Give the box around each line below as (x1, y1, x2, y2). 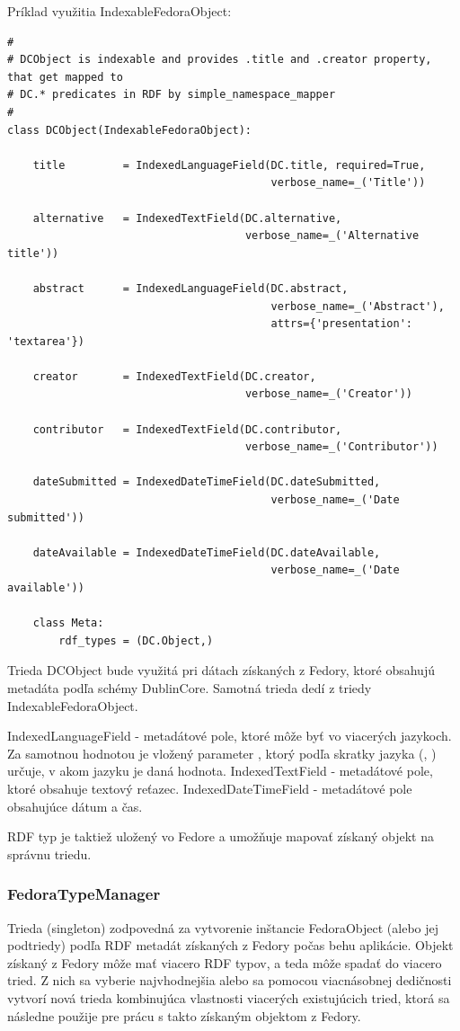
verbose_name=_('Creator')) (244, 387, 413, 401)
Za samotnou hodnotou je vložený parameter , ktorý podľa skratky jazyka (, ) (7, 743, 437, 762)
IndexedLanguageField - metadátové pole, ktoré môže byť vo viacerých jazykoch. (7, 726, 452, 745)
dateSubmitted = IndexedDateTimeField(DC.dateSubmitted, (32, 476, 381, 489)
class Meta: (32, 617, 104, 630)
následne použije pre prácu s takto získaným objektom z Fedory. (7, 1006, 361, 1025)
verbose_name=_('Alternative (244, 229, 420, 243)
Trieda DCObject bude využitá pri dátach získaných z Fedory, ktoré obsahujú (7, 661, 435, 680)
